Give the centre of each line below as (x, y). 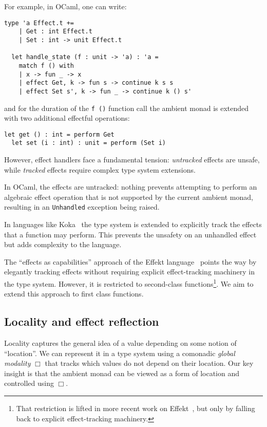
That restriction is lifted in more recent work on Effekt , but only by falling (136, 408)
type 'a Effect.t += (39, 23)
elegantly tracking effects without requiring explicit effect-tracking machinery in (129, 272)
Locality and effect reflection (82, 321)
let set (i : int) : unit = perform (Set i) (89, 143)
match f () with (46, 66)
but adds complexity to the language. (63, 244)
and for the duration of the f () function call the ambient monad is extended (127, 108)
